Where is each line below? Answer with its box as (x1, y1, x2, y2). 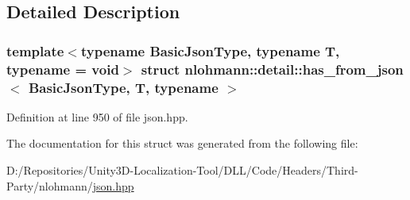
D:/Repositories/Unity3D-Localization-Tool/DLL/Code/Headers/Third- (6, 162, 358, 179)
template (6, 40, 64, 60)
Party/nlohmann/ (6, 177, 93, 194)
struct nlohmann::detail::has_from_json (141, 59, 404, 79)
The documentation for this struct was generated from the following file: (6, 135, 358, 152)
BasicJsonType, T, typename (28, 77, 219, 97)
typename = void (6, 59, 119, 79)
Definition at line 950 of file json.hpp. (6, 108, 188, 125)
